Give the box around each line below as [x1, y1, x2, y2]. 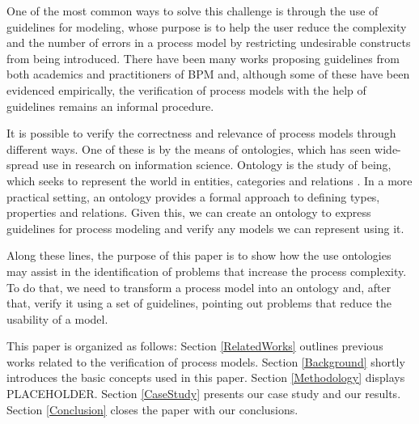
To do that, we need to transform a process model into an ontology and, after [6, 278, 391, 295]
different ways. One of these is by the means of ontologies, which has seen [6, 140, 371, 157]
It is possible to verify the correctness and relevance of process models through [6, 125, 396, 142]
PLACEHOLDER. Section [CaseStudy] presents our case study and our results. [6, 385, 401, 402]
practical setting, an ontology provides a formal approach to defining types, [6, 188, 380, 205]
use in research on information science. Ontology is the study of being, [42, 156, 391, 173]
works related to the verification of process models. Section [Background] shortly [6, 353, 405, 370]
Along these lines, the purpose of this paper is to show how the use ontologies [6, 247, 391, 264]
